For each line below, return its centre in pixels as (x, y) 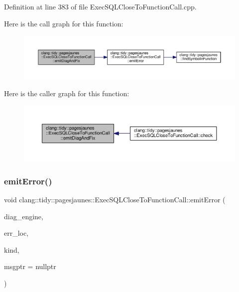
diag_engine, (24, 216)
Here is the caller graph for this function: (67, 93)
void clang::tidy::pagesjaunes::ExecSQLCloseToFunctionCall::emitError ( (115, 200)
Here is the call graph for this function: (64, 23)
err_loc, (16, 233)
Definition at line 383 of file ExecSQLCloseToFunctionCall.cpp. (100, 6)
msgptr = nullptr (30, 266)
